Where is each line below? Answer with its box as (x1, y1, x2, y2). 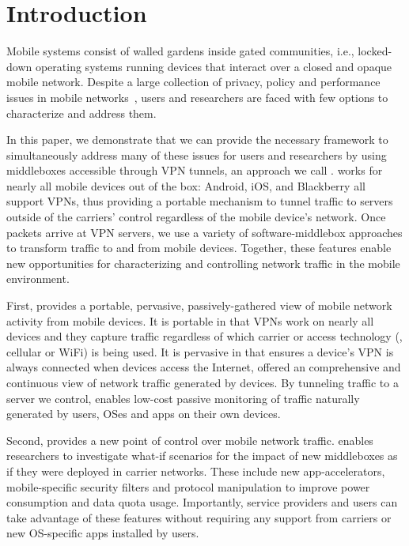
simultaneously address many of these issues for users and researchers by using (6, 146, 387, 163)
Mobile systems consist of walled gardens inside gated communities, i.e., (6, 43, 354, 59)
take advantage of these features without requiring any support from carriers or (6, 509, 392, 525)
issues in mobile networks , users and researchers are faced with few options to (6, 88, 388, 105)
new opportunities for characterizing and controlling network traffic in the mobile (6, 254, 400, 271)
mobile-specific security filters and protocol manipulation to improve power (6, 478, 370, 495)
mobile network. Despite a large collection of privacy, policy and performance (6, 73, 381, 90)
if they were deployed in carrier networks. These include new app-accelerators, (6, 462, 385, 479)
